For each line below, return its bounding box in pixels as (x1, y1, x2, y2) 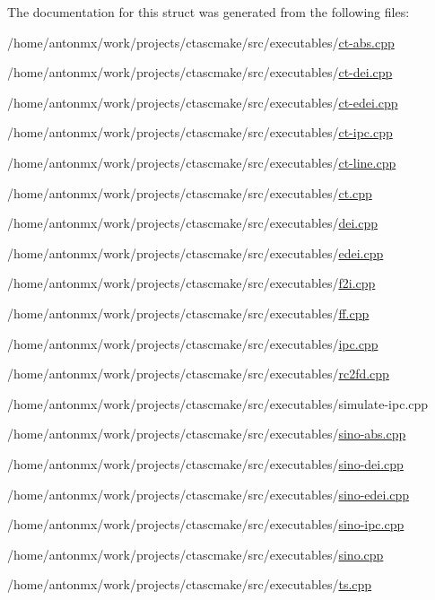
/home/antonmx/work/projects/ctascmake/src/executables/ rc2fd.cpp (7, 364, 389, 383)
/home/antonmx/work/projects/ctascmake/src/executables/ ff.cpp (7, 303, 370, 322)
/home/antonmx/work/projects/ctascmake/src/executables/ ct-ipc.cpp (7, 123, 393, 142)
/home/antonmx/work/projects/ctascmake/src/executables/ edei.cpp (7, 243, 384, 262)
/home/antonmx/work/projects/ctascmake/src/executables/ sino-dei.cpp (7, 454, 404, 473)
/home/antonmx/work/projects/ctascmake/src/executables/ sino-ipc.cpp (7, 515, 405, 534)
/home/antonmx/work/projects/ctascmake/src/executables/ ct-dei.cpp (7, 63, 393, 82)
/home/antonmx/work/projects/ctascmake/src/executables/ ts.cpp (7, 575, 372, 594)
